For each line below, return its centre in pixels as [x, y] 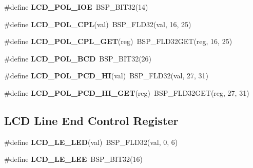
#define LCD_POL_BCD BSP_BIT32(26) [78, 58]
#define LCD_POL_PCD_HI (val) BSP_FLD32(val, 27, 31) [106, 76]
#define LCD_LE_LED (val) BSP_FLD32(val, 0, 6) [91, 142]
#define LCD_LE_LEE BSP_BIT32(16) [73, 159]
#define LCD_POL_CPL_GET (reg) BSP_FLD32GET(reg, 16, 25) [118, 41]
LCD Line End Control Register [91, 120]
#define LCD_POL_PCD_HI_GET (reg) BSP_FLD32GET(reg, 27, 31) [127, 92]
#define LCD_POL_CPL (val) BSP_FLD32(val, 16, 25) [98, 24]
